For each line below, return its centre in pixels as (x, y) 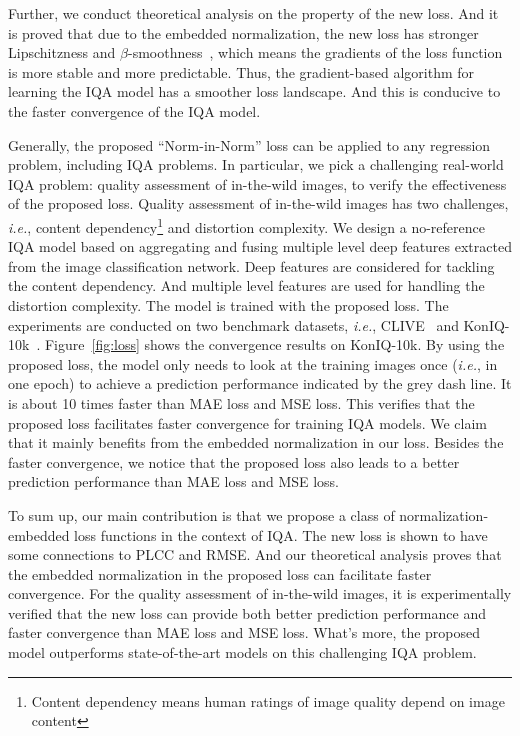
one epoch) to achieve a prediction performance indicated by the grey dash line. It (260, 383)
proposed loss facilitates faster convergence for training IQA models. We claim (247, 422)
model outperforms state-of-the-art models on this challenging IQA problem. (242, 652)
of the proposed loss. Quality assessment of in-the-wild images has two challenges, (258, 203)
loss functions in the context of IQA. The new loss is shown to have (281, 534)
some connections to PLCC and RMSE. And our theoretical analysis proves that (255, 554)
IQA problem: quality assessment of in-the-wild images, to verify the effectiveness (257, 183)
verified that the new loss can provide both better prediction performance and (247, 612)
